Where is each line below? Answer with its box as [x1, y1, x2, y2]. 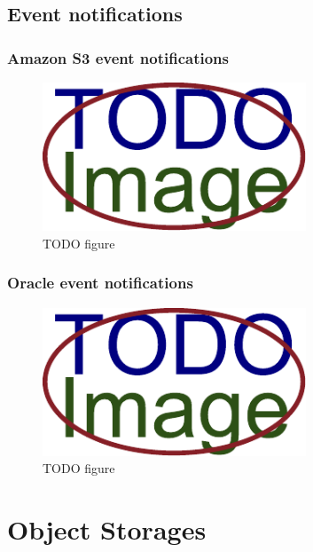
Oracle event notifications [7, 272, 193, 294]
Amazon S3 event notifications [7, 46, 229, 68]
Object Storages [7, 511, 207, 548]
